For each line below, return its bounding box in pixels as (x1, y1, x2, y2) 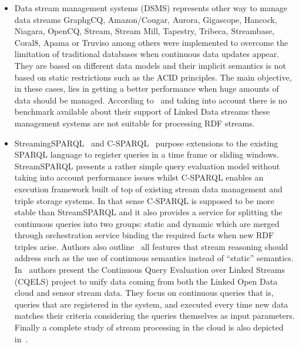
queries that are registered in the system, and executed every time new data (14, 298, 288, 310)
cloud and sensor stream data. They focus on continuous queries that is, (14, 286, 274, 299)
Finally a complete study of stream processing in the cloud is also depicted (14, 321, 284, 333)
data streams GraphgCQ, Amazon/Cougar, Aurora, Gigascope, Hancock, (14, 13, 277, 25)
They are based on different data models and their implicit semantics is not (14, 59, 286, 71)
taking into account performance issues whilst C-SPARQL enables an (14, 171, 264, 183)
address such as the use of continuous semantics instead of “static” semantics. (14, 252, 294, 264)
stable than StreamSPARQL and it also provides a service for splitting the (14, 206, 283, 218)
